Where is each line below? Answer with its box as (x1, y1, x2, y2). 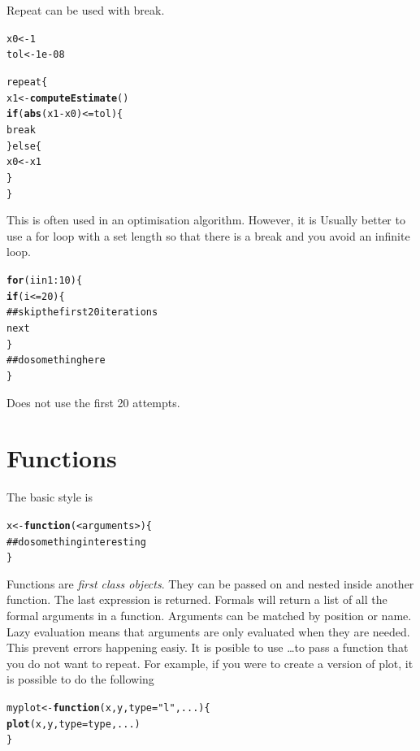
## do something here (6, 354, 106, 367)
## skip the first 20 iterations (6, 306, 158, 319)
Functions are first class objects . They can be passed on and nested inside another (6, 575, 414, 592)
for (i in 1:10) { (6, 274, 83, 286)
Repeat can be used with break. (6, 2, 165, 18)
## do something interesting (6, 536, 146, 548)
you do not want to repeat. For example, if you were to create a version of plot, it (6, 654, 414, 671)
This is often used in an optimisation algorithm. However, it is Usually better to (6, 211, 405, 228)
